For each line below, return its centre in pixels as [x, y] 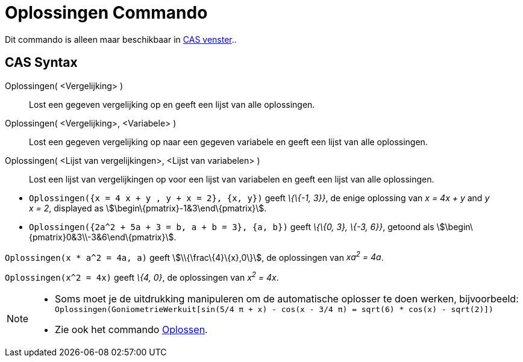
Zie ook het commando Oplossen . [131, 329]
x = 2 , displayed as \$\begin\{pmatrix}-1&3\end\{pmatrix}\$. [148, 208]
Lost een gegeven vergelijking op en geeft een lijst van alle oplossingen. [172, 104]
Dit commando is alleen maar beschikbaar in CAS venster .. [121, 39]
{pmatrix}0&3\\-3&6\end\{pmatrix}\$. [103, 237]
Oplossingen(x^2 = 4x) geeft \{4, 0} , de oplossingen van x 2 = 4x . [142, 276]
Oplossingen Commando [106, 13]
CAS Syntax [41, 63]
